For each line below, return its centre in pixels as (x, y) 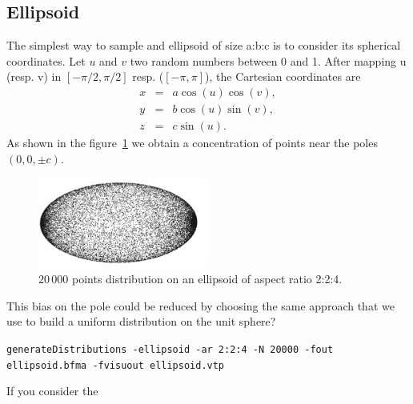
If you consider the (52, 391)
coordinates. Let (46, 60)
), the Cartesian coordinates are (283, 76)
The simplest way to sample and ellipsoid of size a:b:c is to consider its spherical (204, 45)
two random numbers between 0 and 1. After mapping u (268, 60)
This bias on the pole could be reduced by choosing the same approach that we (200, 305)
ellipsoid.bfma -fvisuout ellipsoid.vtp (116, 365)
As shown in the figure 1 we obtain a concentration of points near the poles (192, 143)
